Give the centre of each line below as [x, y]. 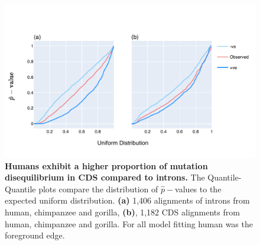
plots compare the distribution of [98, 188]
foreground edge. [35, 235]
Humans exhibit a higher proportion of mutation [106, 165]
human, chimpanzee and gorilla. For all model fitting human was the [129, 223]
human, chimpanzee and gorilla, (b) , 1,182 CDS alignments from [122, 212]
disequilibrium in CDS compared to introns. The [105, 177]
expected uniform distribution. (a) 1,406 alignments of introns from [127, 200]
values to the [198, 188]
